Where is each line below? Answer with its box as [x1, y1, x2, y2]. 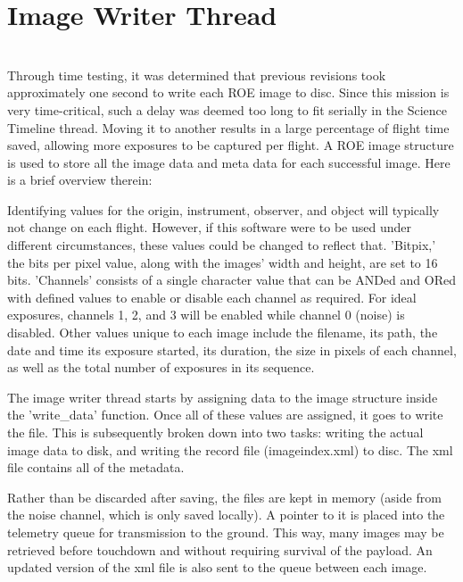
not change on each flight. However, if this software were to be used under [7, 218, 412, 237]
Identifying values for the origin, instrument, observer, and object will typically [7, 200, 440, 219]
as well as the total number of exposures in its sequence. [7, 358, 315, 377]
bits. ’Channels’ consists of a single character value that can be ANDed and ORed [7, 270, 456, 289]
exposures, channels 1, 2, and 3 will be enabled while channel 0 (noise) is [7, 305, 405, 324]
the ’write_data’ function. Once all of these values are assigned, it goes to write [7, 405, 443, 424]
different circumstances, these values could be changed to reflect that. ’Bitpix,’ [7, 236, 436, 254]
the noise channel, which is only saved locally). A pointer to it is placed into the [7, 505, 445, 524]
